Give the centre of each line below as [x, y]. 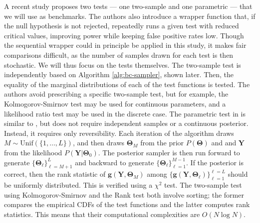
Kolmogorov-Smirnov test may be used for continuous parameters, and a [115, 103]
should [238, 174]
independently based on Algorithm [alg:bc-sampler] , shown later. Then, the [119, 74]
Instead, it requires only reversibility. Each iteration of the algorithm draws [119, 133]
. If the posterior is [215, 162]
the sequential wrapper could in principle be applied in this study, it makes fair [125, 45]
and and [224, 143]
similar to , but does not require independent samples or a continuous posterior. [126, 123]
